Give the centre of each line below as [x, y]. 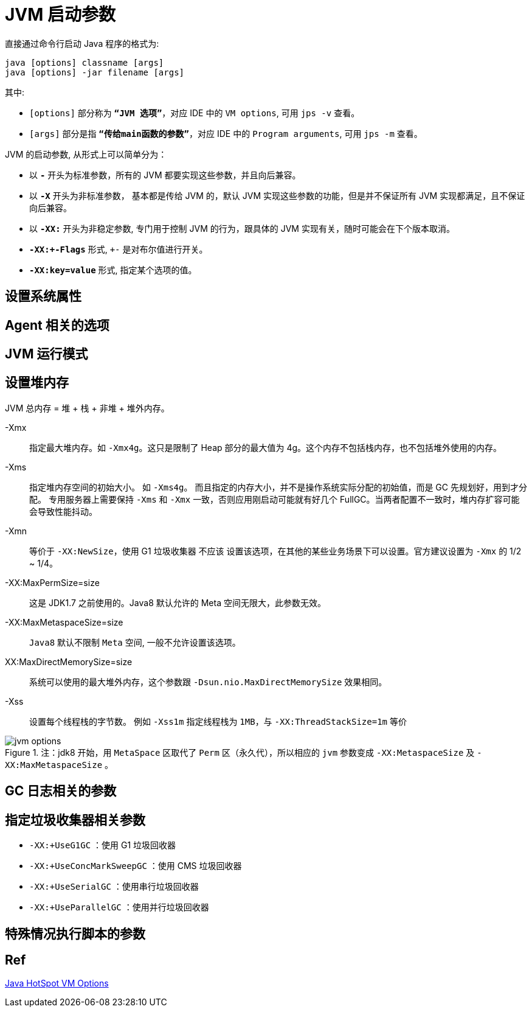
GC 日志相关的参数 [61, 791]
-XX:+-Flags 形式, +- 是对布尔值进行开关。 [119, 249]
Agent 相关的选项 [57, 325]
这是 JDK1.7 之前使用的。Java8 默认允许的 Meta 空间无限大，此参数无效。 [178, 602]
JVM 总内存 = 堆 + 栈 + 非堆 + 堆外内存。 [87, 408]
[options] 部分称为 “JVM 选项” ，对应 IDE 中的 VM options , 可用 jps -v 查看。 [195, 113]
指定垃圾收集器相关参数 [75, 820]
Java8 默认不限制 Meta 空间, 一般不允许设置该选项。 [135, 642]
